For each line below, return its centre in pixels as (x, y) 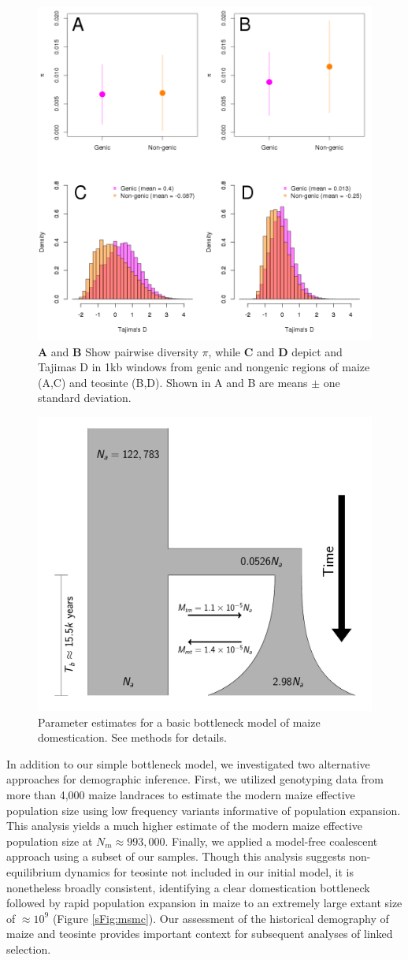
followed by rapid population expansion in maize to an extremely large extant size (204, 903)
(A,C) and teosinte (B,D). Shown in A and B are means (173, 382)
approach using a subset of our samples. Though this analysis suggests (176, 856)
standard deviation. (85, 398)
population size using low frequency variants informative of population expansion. (204, 810)
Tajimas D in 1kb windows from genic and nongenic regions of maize (204, 367)
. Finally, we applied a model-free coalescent (271, 841)
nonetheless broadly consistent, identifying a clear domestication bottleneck (188, 887)
